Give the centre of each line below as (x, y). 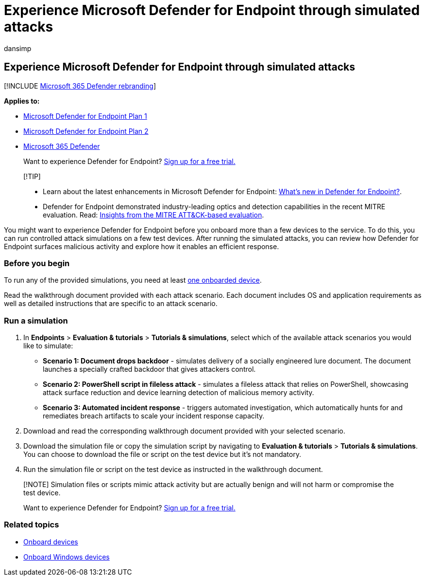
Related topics (32, 525)
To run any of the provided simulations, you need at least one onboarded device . (133, 280)
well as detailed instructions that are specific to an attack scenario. (111, 304)
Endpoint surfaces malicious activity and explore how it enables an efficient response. (142, 246)
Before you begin (37, 263)
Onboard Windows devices (67, 557)
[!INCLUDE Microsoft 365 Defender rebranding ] (80, 86)
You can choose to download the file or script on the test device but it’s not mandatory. (162, 454)
